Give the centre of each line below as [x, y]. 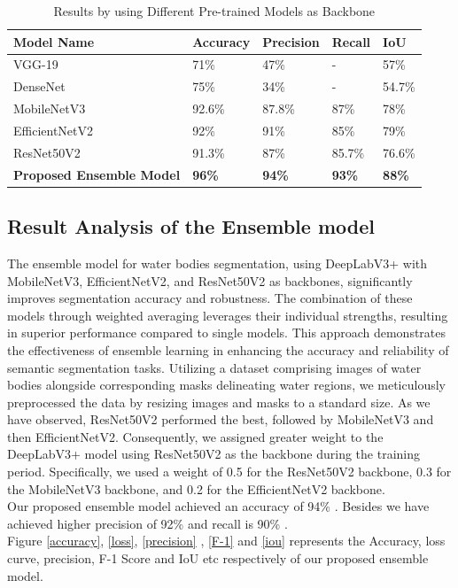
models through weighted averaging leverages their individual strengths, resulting [228, 315]
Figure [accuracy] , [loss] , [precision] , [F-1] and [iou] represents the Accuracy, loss [226, 541]
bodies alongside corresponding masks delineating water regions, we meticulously [226, 385]
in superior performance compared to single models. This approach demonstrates [227, 333]
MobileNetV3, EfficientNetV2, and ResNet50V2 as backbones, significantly [210, 280]
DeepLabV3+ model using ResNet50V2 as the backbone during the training [214, 454]
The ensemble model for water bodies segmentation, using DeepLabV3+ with [217, 263]
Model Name [54, 41]
